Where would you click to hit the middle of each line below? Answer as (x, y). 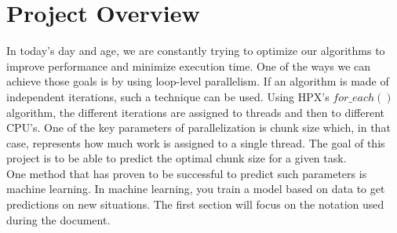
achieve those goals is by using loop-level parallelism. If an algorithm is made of (198, 81)
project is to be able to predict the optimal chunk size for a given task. (177, 158)
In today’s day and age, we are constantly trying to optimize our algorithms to (196, 51)
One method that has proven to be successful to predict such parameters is (187, 173)
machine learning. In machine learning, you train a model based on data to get (196, 189)
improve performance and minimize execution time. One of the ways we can (189, 66)
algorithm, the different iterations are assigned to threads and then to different (195, 112)
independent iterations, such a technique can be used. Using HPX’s (168, 96)
